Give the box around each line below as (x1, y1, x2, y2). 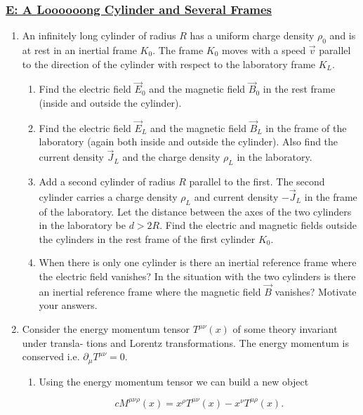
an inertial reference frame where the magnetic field (39, 284, 261, 298)
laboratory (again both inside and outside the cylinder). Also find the (39, 134, 338, 149)
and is (329, 28, 356, 43)
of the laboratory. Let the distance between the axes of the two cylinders (39, 204, 352, 218)
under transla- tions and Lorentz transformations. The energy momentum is (22, 335, 349, 350)
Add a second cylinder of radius (39, 174, 176, 189)
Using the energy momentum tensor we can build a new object (39, 374, 309, 388)
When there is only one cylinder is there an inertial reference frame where (39, 255, 357, 270)
